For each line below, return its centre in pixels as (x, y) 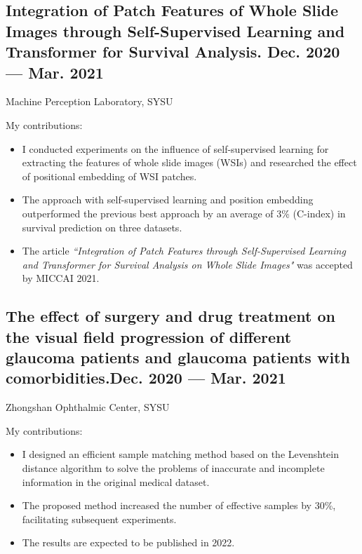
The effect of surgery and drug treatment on (170, 316)
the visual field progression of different (149, 336)
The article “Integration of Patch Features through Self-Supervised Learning (184, 251)
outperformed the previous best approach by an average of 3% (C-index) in (184, 213)
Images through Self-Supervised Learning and (175, 31)
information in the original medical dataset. (116, 481)
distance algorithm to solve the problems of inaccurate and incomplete (173, 468)
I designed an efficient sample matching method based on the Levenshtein (180, 454)
